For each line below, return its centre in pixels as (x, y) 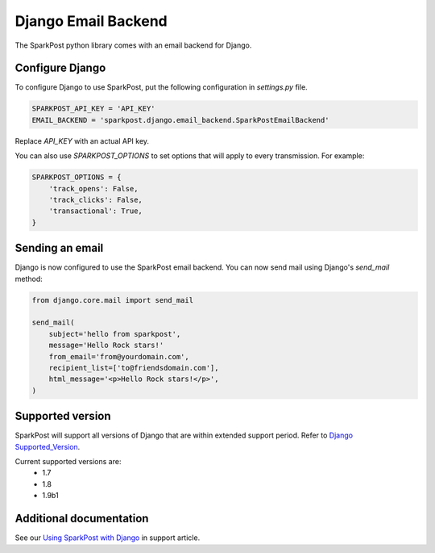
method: (29, 279)
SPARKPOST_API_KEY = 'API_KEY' (94, 109)
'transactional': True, (95, 211)
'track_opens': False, (93, 189)
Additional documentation (82, 519)
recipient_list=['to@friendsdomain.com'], (134, 368)
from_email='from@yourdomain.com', (119, 356)
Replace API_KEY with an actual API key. (82, 140)
